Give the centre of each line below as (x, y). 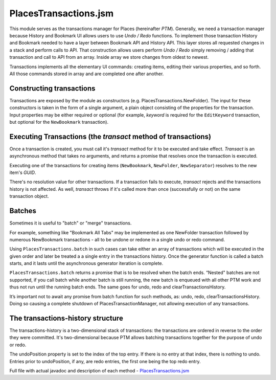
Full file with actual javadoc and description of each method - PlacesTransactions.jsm (99, 370)
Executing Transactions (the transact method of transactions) (110, 136)
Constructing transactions (52, 88)
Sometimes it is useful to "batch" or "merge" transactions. (71, 223)
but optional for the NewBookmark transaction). (59, 122)
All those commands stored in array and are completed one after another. (87, 74)
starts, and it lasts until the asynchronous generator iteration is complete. (86, 263)
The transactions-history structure (66, 318)
